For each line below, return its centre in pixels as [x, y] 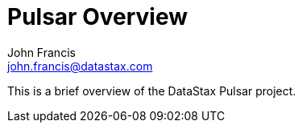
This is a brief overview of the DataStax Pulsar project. [152, 91]
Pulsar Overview [97, 17]
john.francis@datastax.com [80, 66]
